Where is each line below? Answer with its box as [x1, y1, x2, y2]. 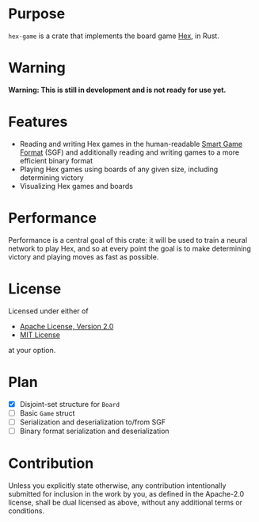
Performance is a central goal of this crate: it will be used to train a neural [8, 235, 248, 244]
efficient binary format [19, 155, 93, 165]
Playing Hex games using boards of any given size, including [19, 164, 219, 174]
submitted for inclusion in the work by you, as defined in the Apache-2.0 [8, 489, 244, 498]
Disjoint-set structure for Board [19, 399, 120, 409]
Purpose [8, 5, 66, 23]
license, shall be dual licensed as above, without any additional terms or [8, 497, 243, 507]
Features [8, 113, 68, 131]
